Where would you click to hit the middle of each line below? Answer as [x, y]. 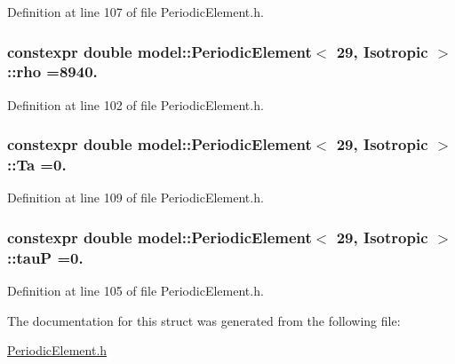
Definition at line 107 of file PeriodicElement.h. [136, 12]
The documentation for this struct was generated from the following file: [204, 320]
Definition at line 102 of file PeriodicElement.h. [136, 104]
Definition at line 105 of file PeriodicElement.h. [136, 291]
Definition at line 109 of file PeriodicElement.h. [136, 198]
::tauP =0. [45, 257]
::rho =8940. [52, 71]
